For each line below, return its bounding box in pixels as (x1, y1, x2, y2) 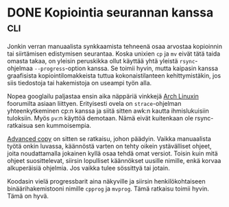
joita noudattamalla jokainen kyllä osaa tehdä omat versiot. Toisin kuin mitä (7, 149, 218, 157)
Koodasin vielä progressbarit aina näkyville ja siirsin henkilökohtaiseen (7, 177, 206, 185)
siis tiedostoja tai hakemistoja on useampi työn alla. (7, 78, 152, 87)
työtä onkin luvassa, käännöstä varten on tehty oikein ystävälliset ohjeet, (7, 142, 212, 150)
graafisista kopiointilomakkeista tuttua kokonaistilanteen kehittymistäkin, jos (7, 71, 221, 80)
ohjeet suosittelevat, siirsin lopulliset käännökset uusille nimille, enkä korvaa (7, 156, 221, 164)
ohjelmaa (7, 64, 33, 72)
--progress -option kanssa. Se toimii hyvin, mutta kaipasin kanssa (34, 64, 218, 72)
